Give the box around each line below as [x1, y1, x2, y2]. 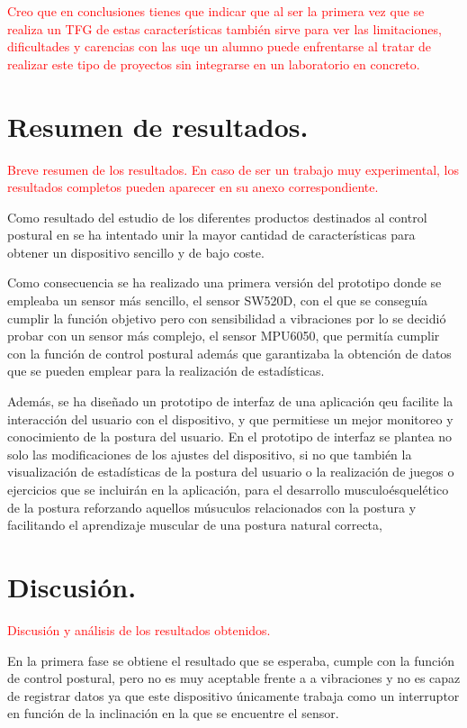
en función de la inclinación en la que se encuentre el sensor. [7, 704, 339, 723]
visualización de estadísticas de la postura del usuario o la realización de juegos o [7, 462, 454, 481]
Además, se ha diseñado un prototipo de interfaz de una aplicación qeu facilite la [7, 392, 454, 411]
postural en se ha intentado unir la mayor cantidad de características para [7, 225, 416, 244]
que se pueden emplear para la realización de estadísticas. [7, 361, 325, 380]
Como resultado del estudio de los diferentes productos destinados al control [7, 207, 427, 226]
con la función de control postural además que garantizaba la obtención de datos [7, 343, 452, 362]
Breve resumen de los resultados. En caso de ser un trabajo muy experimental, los [7, 159, 460, 178]
